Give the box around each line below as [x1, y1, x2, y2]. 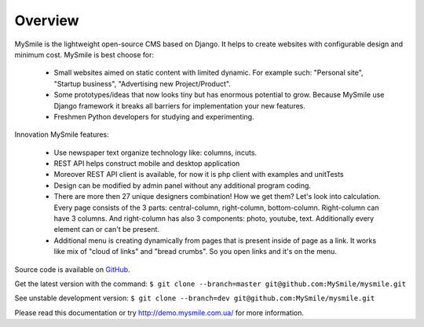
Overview [14, 12, 79, 29]
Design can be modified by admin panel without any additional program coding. [53, 181, 312, 190]
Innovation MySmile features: [14, 130, 109, 139]
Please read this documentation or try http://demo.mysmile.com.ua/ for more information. [14, 307, 305, 318]
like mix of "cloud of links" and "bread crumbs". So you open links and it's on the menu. [53, 247, 338, 256]
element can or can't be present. [53, 225, 160, 234]
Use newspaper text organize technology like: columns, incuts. [53, 148, 258, 157]
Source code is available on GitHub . [14, 264, 130, 274]
